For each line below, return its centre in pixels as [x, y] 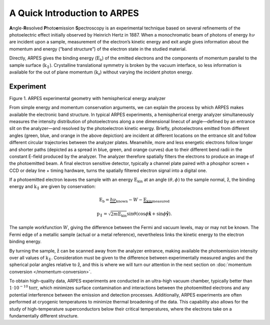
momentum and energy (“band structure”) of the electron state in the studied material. [98, 49]
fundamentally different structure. [44, 316]
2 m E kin [119, 215]
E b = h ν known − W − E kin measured [134, 200]
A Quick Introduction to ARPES [74, 13]
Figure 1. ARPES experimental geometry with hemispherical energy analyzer [87, 98]
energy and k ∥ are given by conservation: [52, 187]
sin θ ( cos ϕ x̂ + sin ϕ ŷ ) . [149, 214]
